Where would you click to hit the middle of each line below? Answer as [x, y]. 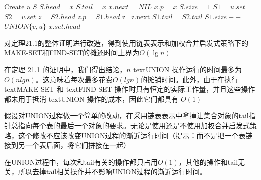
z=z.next [136, 16]
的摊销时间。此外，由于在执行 [189, 79]
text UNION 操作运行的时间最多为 [187, 69]
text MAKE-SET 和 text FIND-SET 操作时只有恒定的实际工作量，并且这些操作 [130, 89]
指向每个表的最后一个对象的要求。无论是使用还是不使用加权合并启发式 [134, 125]
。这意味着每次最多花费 [74, 79]
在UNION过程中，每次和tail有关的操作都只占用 [81, 162]
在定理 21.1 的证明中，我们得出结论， [66, 69]
